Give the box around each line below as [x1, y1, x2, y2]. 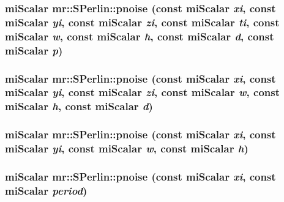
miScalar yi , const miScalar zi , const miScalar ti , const [5, 14, 280, 29]
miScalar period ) [5, 182, 88, 198]
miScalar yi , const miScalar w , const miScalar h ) [5, 141, 248, 156]
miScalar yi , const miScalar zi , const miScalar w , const [5, 84, 280, 100]
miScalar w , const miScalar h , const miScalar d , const [5, 28, 274, 43]
